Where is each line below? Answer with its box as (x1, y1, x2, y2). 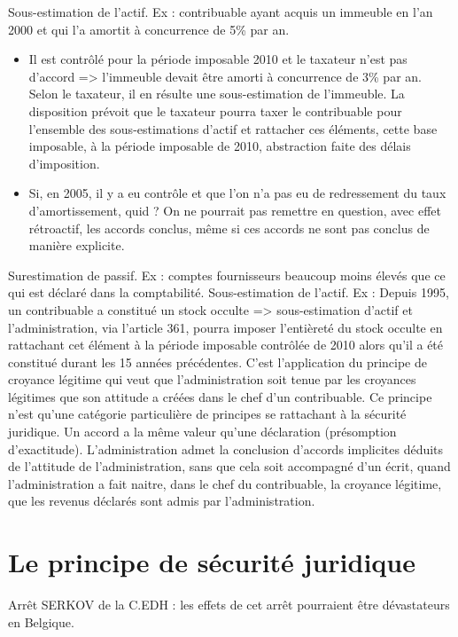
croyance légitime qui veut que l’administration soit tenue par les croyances (8, 370, 416, 389)
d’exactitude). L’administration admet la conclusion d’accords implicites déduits (8, 439, 444, 458)
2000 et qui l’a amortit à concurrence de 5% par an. (8, 20, 290, 38)
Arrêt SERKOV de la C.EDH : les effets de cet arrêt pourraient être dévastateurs (8, 595, 450, 614)
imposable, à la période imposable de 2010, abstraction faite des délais (28, 137, 411, 155)
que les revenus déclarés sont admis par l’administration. (8, 492, 315, 510)
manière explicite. (28, 236, 125, 255)
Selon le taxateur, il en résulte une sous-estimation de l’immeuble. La (28, 84, 405, 103)
